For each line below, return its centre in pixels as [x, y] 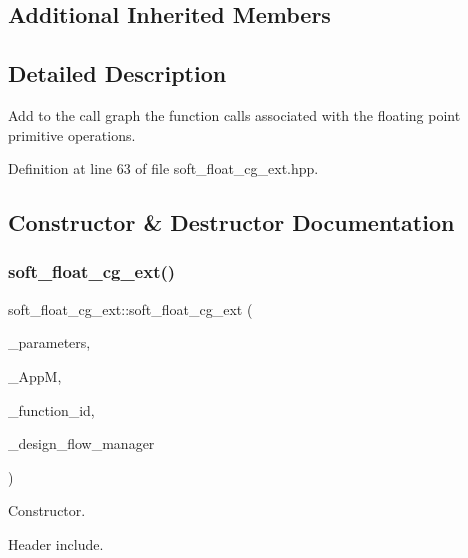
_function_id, [51, 409]
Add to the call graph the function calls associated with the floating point [234, 114]
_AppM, [35, 375]
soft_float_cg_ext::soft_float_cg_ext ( [130, 308]
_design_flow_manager [81, 443]
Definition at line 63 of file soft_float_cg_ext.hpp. [163, 168]
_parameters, [49, 342]
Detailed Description [117, 73]
